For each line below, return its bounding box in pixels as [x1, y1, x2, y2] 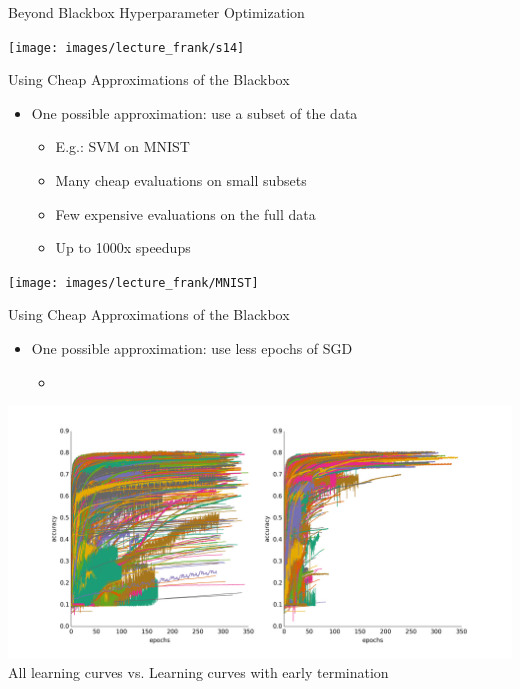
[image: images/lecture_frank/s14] [8, 40, 245, 55]
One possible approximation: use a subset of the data [31, 102, 358, 123]
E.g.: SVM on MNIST [55, 136, 190, 157]
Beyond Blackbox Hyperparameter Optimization [8, 2, 305, 22]
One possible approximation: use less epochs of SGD [31, 338, 353, 359]
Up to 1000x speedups [55, 237, 191, 258]
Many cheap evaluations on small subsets [55, 170, 307, 191]
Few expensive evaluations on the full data [55, 203, 316, 224]
